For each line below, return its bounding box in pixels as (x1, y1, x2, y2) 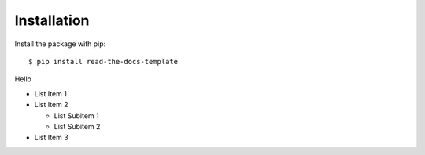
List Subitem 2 (54, 121, 101, 131)
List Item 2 (34, 100, 68, 110)
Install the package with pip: (14, 39, 106, 49)
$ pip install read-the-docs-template (28, 57, 179, 66)
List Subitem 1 (54, 110, 99, 121)
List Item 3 (34, 133, 68, 142)
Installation (14, 12, 90, 29)
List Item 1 (34, 88, 67, 98)
